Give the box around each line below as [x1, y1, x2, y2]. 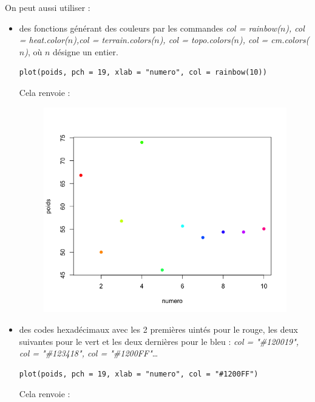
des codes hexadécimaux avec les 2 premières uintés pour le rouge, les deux [19, 322, 298, 335]
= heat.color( [19, 33, 68, 46]
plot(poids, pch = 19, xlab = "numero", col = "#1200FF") [19, 369, 259, 378]
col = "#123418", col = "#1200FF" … [19, 347, 158, 359]
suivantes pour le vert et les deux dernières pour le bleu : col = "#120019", [19, 335, 299, 347]
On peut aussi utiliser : [5, 1, 90, 13]
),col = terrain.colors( [73, 33, 155, 46]
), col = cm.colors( [239, 33, 310, 46]
